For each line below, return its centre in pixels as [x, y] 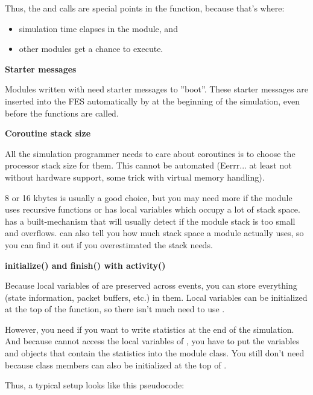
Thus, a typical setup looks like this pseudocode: [95, 385]
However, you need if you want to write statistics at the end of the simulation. [150, 329]
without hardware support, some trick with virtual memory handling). [135, 177]
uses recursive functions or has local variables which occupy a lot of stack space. [153, 209]
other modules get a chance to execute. [91, 49]
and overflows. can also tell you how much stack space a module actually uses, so [154, 233]
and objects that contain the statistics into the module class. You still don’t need [155, 353]
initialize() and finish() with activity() [85, 265]
